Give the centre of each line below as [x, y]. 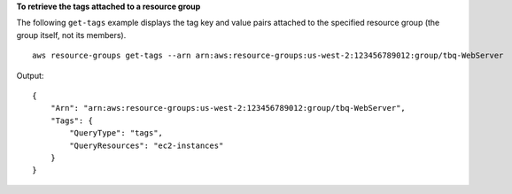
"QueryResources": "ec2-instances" [147, 145]
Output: [30, 75]
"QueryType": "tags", [116, 133]
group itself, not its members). [71, 35]
